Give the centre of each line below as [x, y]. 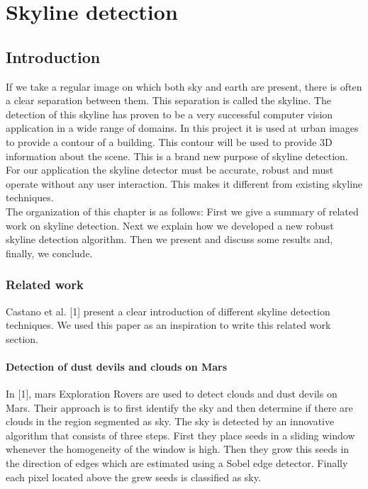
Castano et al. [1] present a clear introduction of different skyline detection [168, 311]
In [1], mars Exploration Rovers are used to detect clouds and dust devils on [172, 394]
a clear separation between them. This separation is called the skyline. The [168, 100]
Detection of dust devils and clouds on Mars [117, 366]
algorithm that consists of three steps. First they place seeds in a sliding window [180, 435]
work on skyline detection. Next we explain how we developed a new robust [170, 225]
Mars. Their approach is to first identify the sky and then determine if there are [179, 407]
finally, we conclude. [49, 253]
